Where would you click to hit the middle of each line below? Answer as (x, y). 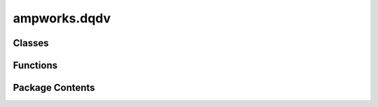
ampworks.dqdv (62, 18)
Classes (31, 43)
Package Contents (54, 88)
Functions (35, 65)
